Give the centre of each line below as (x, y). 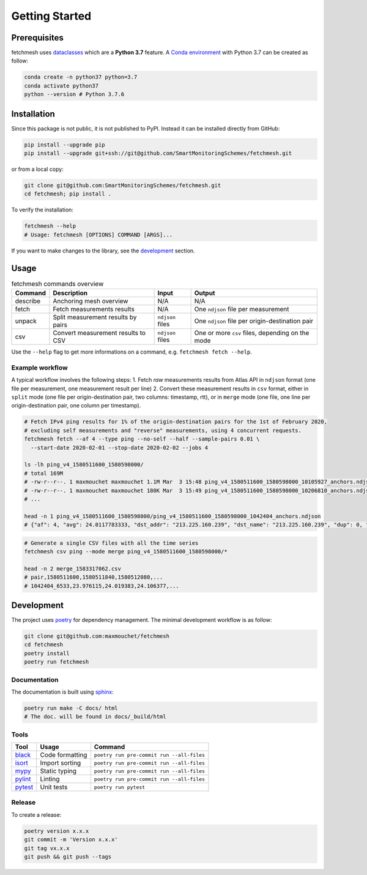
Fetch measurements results (94, 309)
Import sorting (61, 763)
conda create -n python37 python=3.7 (81, 77)
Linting (50, 779)
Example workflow (39, 368)
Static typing (58, 771)
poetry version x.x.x (57, 831)
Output (205, 293)
